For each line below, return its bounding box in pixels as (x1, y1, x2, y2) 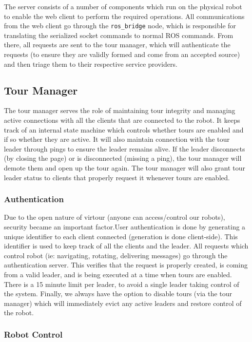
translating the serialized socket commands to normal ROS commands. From (4, 30, 233, 40)
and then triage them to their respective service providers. (4, 58, 177, 69)
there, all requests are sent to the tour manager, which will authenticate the (4, 39, 231, 50)
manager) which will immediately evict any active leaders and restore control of (4, 298, 242, 308)
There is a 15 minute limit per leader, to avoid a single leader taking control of (4, 279, 239, 289)
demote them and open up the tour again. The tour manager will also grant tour (4, 162, 245, 172)
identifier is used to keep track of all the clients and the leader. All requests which (4, 241, 249, 251)
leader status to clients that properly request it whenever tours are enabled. (4, 172, 230, 182)
